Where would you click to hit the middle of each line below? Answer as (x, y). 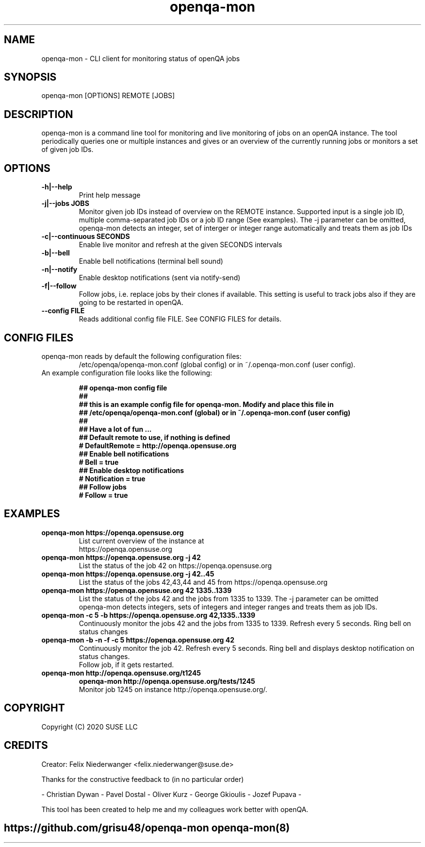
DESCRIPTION (39, 114)
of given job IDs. (67, 150)
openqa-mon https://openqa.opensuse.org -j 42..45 (128, 574)
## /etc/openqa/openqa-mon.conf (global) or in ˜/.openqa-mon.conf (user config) (215, 412)
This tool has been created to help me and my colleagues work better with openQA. (175, 809)
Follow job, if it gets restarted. (126, 664)
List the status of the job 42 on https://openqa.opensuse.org (175, 565)
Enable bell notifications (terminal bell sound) (151, 261)
